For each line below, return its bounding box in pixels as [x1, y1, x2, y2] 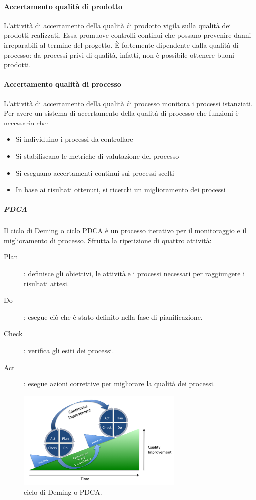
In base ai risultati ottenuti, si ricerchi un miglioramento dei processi [15, 184, 226, 195]
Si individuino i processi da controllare [15, 134, 133, 144]
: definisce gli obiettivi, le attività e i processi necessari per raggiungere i [24, 268, 245, 279]
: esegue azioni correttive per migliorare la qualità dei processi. [24, 378, 215, 389]
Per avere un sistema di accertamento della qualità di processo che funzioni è [4, 108, 239, 118]
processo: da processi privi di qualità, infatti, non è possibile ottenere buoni [4, 49, 234, 60]
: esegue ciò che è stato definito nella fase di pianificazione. [24, 311, 203, 322]
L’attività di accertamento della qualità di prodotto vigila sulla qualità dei [4, 20, 231, 30]
